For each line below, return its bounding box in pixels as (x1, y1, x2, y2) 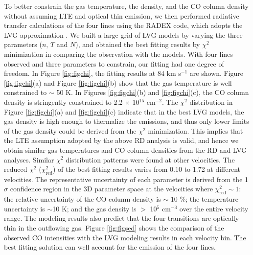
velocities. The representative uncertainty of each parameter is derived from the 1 (4, 174, 249, 184)
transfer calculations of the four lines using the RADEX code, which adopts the (4, 20, 243, 30)
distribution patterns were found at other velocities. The (66, 154, 235, 164)
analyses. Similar (4, 154, 54, 164)
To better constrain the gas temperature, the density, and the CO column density (4, 1, 249, 11)
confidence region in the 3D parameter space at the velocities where (10, 184, 213, 194)
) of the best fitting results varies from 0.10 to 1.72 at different (52, 164, 241, 174)
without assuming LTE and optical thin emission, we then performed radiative (4, 10, 239, 21)
